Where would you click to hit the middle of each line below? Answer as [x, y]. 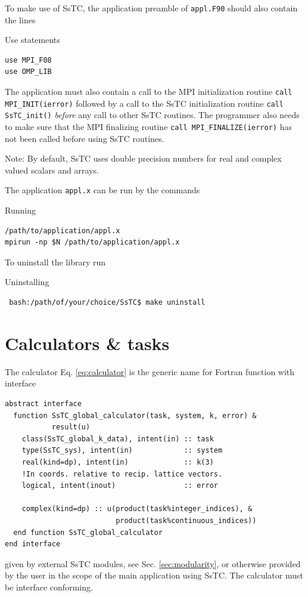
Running [20, 210]
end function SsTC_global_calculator [88, 532]
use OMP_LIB [28, 72]
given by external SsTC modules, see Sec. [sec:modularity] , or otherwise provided [153, 563]
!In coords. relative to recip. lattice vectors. [122, 474]
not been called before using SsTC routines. [85, 138]
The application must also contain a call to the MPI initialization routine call [149, 92]
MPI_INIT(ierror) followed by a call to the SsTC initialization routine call [144, 103]
